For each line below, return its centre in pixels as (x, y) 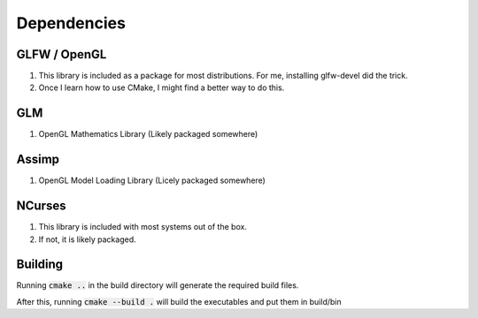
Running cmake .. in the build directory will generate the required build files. (158, 285)
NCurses (41, 206)
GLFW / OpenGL (62, 54)
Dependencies (71, 23)
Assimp (38, 159)
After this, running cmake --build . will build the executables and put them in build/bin (179, 301)
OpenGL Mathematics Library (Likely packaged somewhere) (148, 134)
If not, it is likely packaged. (87, 239)
